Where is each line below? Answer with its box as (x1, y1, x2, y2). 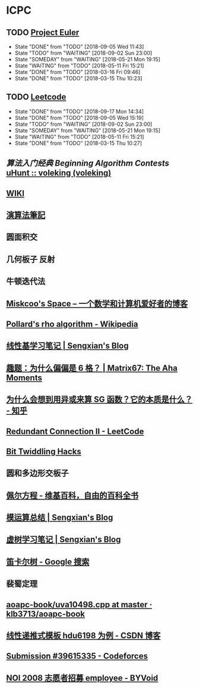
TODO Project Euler (6, 27, 80, 38)
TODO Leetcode (6, 92, 67, 102)
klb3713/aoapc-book (6, 609, 85, 619)
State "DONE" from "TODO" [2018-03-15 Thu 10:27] (14, 139, 143, 147)
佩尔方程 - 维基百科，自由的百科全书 (6, 490, 138, 501)
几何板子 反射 (6, 254, 55, 264)
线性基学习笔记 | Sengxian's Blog (6, 341, 129, 351)
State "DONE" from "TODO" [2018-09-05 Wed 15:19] (14, 114, 144, 121)
